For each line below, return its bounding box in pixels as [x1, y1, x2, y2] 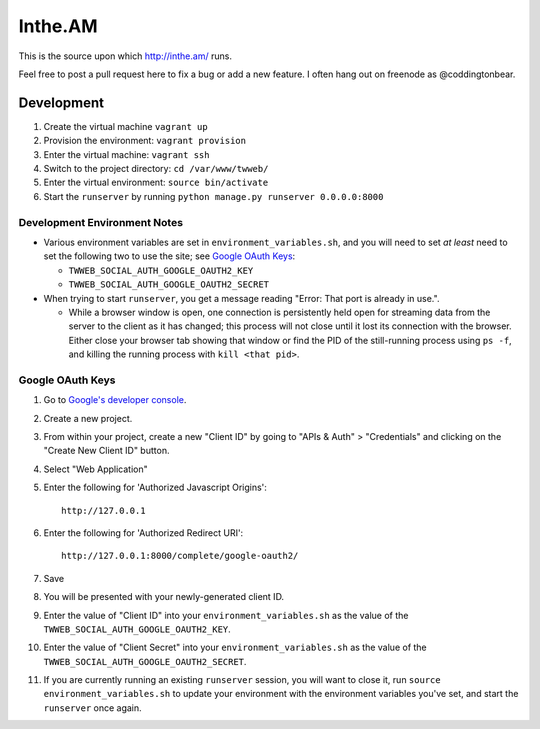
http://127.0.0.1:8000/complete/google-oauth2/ [61, 550, 299, 562]
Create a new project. [43, 412, 133, 424]
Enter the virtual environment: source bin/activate [43, 176, 269, 189]
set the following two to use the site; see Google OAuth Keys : [43, 250, 296, 262]
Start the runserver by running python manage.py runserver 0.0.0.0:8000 [43, 190, 384, 202]
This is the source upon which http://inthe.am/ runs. [18, 50, 232, 62]
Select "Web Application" [43, 463, 149, 475]
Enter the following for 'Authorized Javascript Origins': [43, 481, 267, 494]
